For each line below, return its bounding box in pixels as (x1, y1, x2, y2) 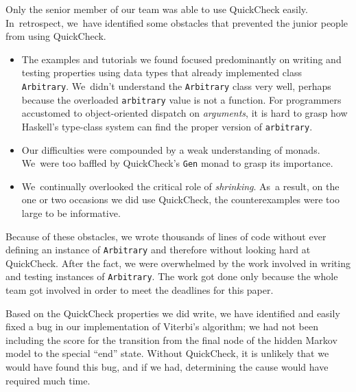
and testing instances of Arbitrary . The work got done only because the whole (5, 269, 338, 284)
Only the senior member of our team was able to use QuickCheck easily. (5, 2, 308, 16)
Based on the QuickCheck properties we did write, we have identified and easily (5, 305, 340, 320)
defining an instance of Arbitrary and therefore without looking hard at (5, 242, 311, 257)
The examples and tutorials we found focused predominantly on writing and (21, 51, 342, 66)
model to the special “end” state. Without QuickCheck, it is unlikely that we (5, 346, 329, 360)
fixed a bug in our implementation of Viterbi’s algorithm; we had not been (5, 319, 319, 334)
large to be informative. (21, 205, 121, 220)
